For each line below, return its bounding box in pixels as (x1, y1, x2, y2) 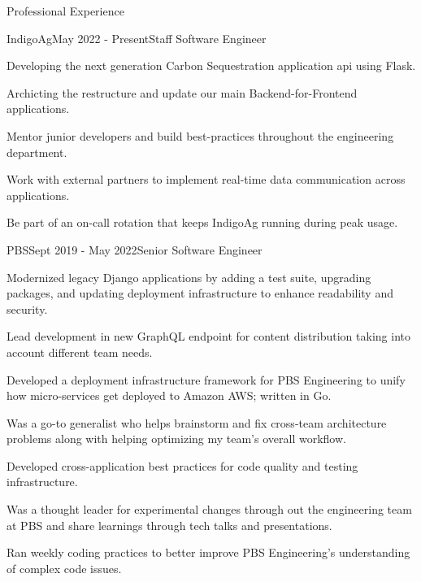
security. (7, 300, 48, 317)
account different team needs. (7, 343, 153, 360)
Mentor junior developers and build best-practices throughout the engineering (7, 127, 394, 144)
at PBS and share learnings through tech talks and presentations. (7, 516, 332, 533)
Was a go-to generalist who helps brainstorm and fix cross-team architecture (7, 414, 387, 431)
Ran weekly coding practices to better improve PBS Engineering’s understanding (7, 544, 410, 561)
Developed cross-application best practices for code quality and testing (7, 457, 358, 474)
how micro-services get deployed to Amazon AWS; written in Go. (7, 387, 332, 404)
